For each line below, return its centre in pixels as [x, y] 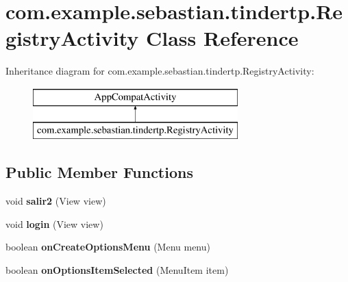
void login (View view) [54, 223]
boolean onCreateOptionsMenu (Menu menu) [108, 247]
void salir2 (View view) [56, 201]
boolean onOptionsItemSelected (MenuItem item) [117, 270]
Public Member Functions [99, 172]
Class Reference [222, 38]
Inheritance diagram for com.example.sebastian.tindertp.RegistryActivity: [160, 71]
